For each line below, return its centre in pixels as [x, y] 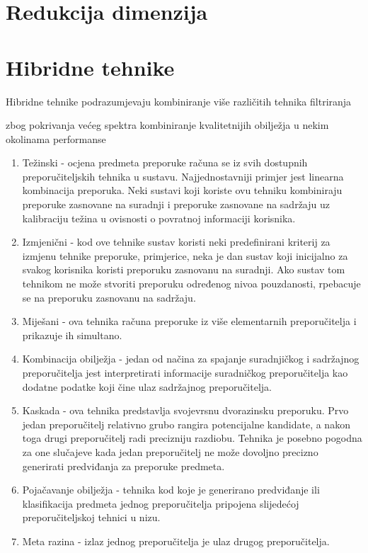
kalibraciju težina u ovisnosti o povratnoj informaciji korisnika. [159, 218]
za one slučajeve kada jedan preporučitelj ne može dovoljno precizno [170, 451]
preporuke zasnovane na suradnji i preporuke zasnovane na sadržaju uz [176, 204]
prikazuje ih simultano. [72, 335]
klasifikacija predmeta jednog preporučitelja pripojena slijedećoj [161, 503]
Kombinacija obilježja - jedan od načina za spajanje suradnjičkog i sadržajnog [191, 359]
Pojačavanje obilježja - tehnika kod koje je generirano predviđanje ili [171, 490]
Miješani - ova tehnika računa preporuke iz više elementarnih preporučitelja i [189, 321]
